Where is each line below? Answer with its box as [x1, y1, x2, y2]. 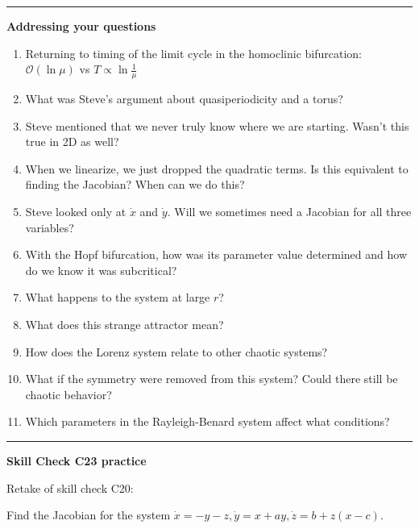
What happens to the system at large [25, 289, 210, 306]
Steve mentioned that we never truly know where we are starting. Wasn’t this [25, 117, 409, 134]
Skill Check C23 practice [6, 452, 147, 469]
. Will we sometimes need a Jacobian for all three [167, 202, 412, 219]
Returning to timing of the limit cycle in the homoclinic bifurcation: [25, 44, 362, 61]
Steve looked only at [25, 202, 127, 219]
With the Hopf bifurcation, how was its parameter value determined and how [25, 246, 408, 263]
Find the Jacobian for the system [6, 506, 171, 523]
